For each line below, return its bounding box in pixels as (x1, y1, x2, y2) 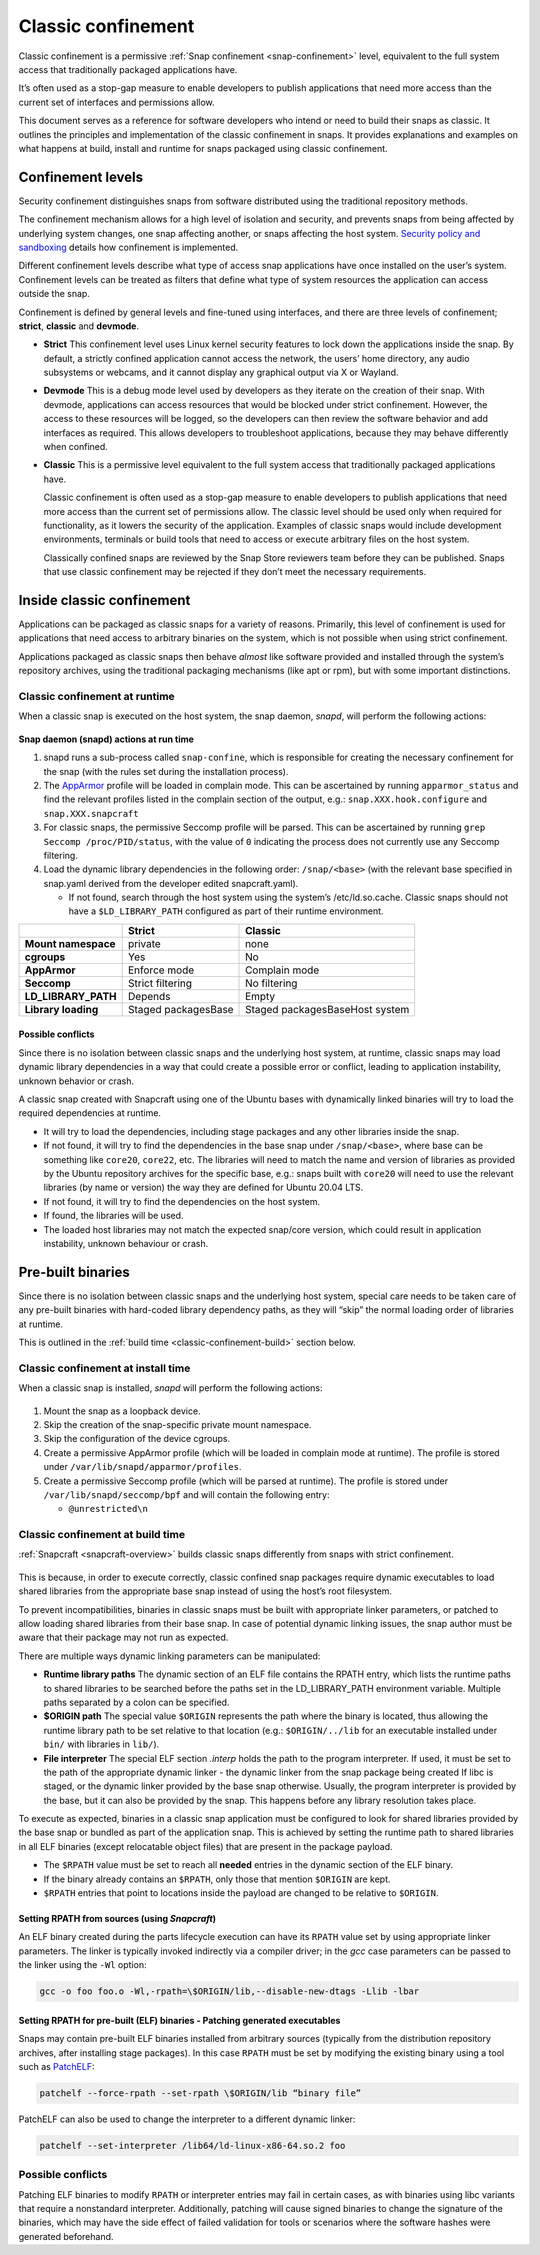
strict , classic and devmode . (18, 320, 140, 332)
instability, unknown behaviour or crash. (43, 1237, 209, 1249)
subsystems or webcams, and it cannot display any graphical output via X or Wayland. (43, 366, 399, 379)
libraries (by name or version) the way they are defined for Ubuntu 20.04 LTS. (43, 1181, 364, 1194)
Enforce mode (128, 963, 195, 977)
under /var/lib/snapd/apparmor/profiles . (43, 1461, 242, 1473)
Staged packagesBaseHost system (245, 1002, 410, 1016)
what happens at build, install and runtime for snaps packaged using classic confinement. (18, 142, 389, 154)
